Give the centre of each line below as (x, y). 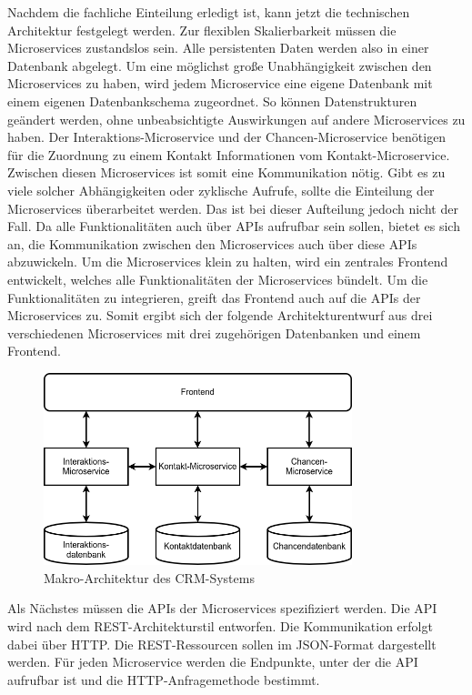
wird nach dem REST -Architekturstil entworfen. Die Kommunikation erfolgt (220, 625)
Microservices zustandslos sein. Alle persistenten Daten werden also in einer (218, 48)
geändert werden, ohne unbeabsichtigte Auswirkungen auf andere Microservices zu (236, 119)
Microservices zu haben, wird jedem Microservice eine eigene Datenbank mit (220, 83)
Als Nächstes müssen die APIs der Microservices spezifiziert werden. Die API (222, 608)
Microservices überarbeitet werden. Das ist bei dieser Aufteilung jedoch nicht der (233, 208)
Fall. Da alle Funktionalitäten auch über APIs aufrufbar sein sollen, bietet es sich (234, 226)
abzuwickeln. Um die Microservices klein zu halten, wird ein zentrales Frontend (228, 262)
